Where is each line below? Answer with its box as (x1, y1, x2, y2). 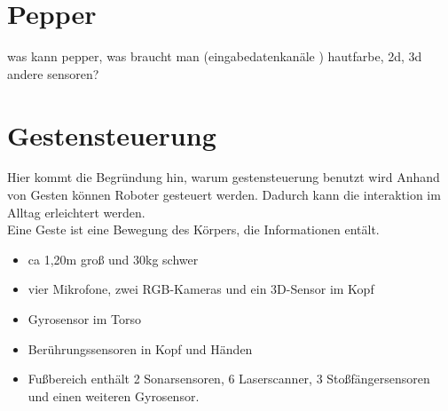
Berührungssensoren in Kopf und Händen (28, 339, 253, 358)
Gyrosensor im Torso (28, 310, 142, 328)
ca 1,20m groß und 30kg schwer (28, 249, 199, 268)
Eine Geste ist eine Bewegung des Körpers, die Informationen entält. (7, 220, 380, 239)
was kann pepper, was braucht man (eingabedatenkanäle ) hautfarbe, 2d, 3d (7, 47, 422, 66)
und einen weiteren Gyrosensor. (28, 386, 200, 405)
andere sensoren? (7, 64, 99, 83)
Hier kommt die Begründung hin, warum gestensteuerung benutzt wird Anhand (7, 168, 440, 186)
